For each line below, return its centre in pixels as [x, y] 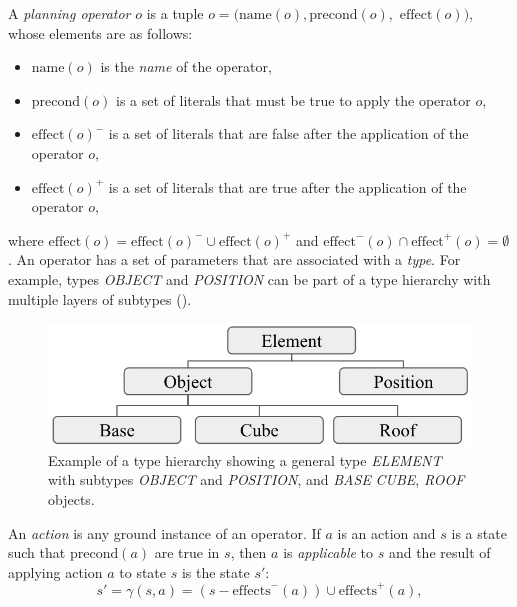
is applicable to [328, 552]
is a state [479, 532]
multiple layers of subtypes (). [100, 298]
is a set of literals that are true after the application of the [287, 186]
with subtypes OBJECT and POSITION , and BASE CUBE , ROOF [256, 479]
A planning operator [69, 13]
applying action [55, 571]
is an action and [386, 532]
